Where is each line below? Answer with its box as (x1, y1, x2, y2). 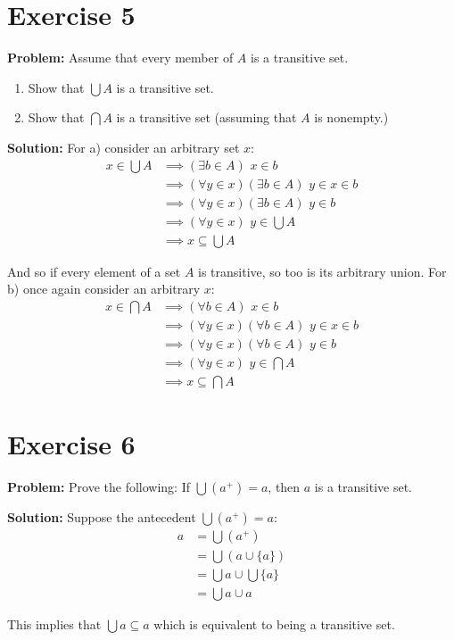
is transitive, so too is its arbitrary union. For (198, 262, 447, 280)
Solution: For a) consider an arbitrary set (7, 137, 240, 156)
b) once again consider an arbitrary (7, 279, 201, 298)
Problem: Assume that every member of (7, 48, 234, 67)
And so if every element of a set (7, 262, 181, 280)
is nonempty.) (314, 108, 389, 127)
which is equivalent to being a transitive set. (153, 615, 395, 634)
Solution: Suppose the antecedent (7, 508, 196, 527)
